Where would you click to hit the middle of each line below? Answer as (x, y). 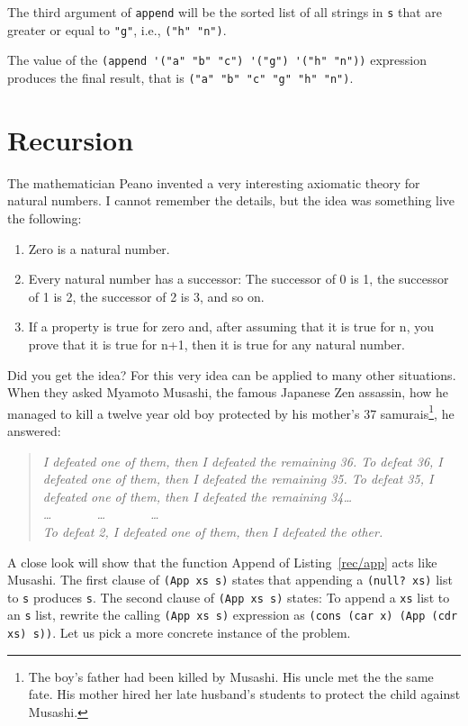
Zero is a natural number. (99, 248)
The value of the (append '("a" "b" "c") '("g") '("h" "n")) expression (217, 60)
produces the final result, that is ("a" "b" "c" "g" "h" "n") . (180, 77)
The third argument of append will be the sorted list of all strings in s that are (225, 12)
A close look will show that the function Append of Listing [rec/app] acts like (222, 562)
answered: (34, 430)
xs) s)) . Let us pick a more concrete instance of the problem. (179, 633)
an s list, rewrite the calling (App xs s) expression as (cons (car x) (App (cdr (233, 615)
